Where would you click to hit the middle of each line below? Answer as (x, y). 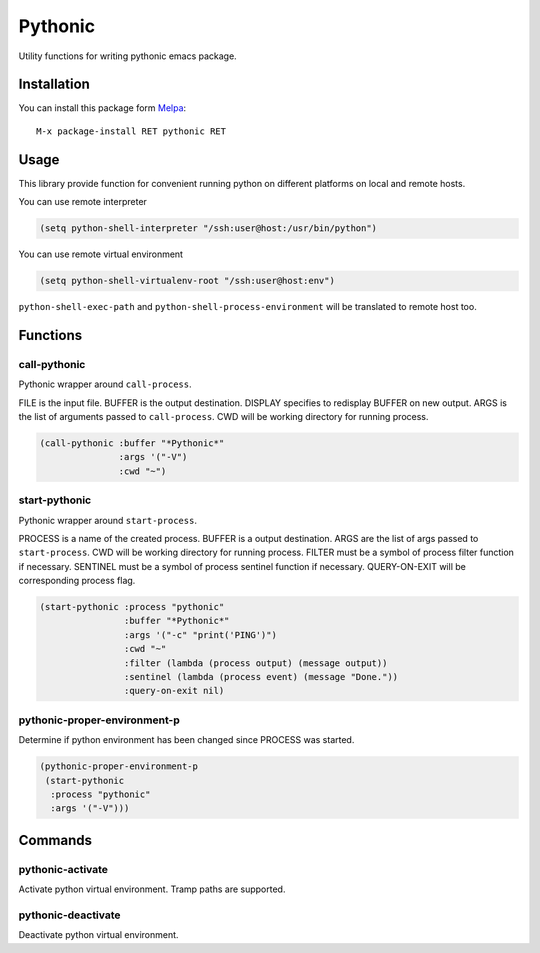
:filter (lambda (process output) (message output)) (255, 663)
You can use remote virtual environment (101, 254)
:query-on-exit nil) (174, 691)
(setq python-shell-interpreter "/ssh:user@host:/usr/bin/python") (208, 228)
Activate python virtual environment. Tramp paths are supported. (152, 889)
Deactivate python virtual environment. (98, 935)
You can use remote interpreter (82, 202)
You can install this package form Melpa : (102, 108)
